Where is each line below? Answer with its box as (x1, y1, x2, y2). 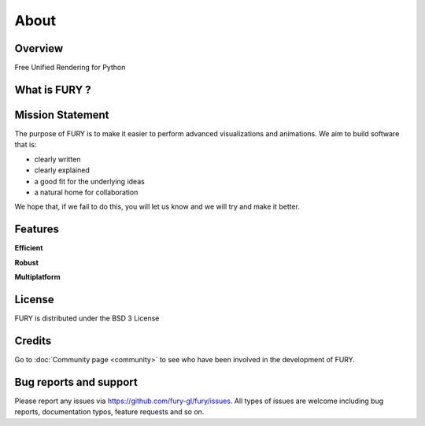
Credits (14, 334, 52, 347)
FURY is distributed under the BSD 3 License (14, 313, 160, 323)
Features (14, 223, 59, 236)
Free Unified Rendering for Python (14, 63, 126, 72)
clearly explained (34, 165, 91, 175)
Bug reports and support (14, 375, 138, 389)
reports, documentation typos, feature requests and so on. (14, 407, 205, 417)
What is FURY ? (14, 83, 92, 96)
